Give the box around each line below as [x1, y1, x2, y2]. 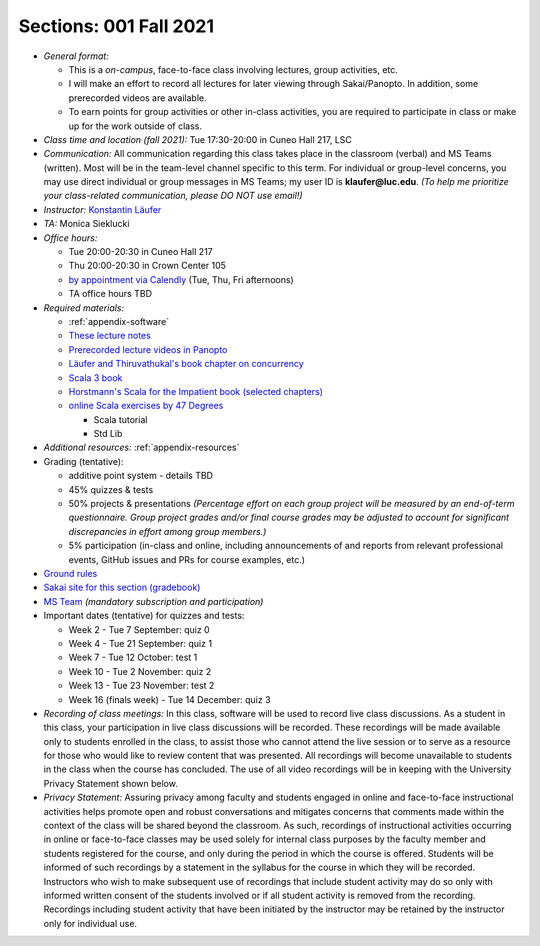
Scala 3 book [68, 371, 123, 384]
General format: [43, 50, 109, 62]
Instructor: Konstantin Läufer [43, 203, 162, 215]
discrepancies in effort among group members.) [68, 525, 267, 537]
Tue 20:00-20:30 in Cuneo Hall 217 [68, 246, 214, 258]
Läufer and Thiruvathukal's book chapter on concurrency [68, 358, 304, 370]
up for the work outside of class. [68, 120, 202, 132]
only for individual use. [43, 917, 138, 929]
